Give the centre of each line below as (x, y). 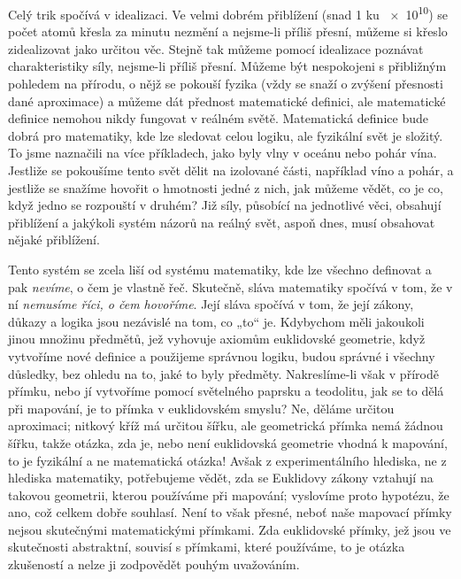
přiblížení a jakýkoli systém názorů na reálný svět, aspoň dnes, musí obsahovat (222, 222)
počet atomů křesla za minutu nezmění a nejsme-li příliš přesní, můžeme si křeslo (228, 31)
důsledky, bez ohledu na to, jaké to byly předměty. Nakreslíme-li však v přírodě (223, 373)
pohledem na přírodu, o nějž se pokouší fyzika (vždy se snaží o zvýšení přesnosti (226, 84)
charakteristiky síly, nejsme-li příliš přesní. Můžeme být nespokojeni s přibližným (227, 66)
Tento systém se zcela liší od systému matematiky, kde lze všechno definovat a (220, 269)
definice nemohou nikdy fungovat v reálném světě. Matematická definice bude (218, 118)
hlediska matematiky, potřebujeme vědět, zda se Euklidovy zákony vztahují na (221, 478)
